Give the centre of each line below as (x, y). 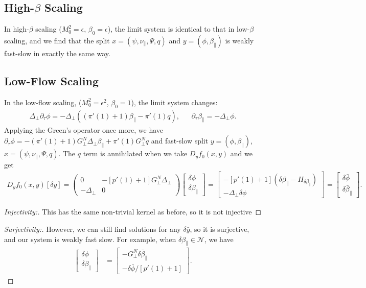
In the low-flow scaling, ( (43, 102)
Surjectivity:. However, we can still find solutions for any (93, 229)
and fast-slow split (180, 141)
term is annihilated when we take (135, 153)
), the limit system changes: (174, 102)
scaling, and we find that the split (57, 40)
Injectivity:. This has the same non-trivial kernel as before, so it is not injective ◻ (133, 212)
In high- (17, 29)
